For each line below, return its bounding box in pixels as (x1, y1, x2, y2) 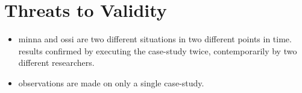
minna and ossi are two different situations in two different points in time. (18, 33, 292, 45)
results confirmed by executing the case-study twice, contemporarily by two (18, 44, 297, 57)
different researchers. (18, 56, 95, 69)
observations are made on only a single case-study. (18, 76, 204, 89)
